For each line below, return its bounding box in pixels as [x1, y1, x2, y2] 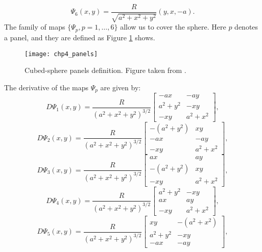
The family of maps [4, 21, 65, 32]
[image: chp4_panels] [25, 50, 98, 58]
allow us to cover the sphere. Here [120, 21, 226, 32]
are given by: [100, 82, 141, 92]
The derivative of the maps [4, 82, 88, 92]
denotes [234, 21, 258, 32]
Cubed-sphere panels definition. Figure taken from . [25, 65, 186, 75]
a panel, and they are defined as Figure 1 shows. [4, 32, 155, 42]
